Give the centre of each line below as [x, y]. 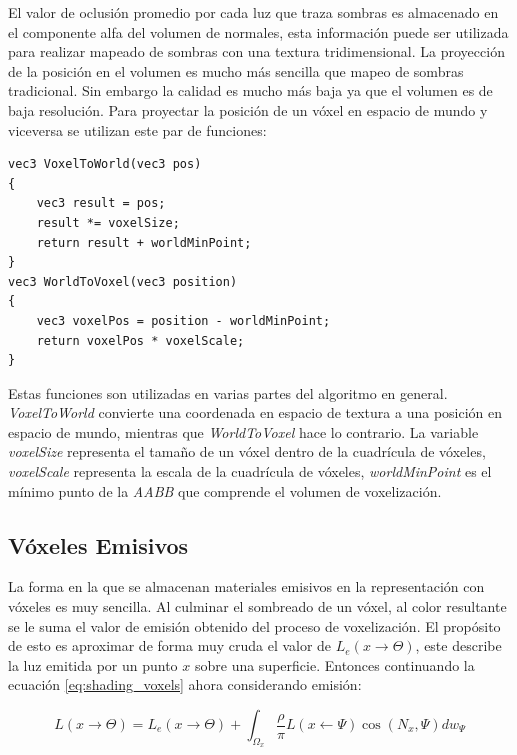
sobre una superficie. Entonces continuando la [334, 664]
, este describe [458, 645]
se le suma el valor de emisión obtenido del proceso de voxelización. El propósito [254, 625]
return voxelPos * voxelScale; [140, 340]
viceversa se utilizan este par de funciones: [137, 129]
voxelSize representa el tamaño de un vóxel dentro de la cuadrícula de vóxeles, [247, 451]
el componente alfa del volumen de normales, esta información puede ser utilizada [258, 31]
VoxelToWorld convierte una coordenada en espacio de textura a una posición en [255, 412]
